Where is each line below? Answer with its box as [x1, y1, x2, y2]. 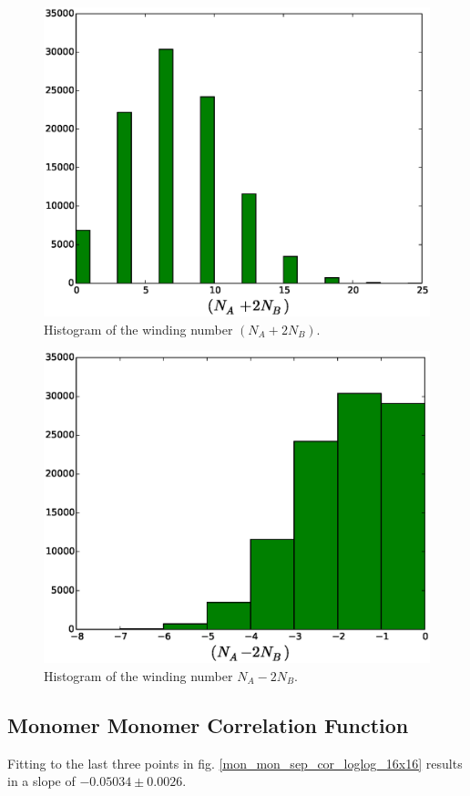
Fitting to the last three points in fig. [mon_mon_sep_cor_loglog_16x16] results [7, 753, 463, 772]
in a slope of [7, 771, 76, 791]
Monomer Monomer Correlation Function [7, 710, 409, 739]
